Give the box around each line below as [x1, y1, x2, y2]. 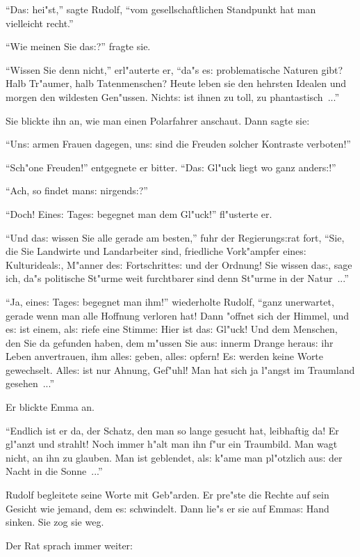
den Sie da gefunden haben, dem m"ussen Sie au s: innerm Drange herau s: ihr [6, 335, 334, 350]
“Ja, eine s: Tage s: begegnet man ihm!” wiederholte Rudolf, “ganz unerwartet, [6, 294, 334, 308]
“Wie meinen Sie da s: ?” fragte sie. [6, 39, 151, 54]
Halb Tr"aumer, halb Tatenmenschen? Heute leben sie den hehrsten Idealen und [6, 76, 347, 91]
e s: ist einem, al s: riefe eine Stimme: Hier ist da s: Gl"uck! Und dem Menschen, [6, 322, 338, 336]
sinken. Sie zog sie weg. [6, 515, 104, 529]
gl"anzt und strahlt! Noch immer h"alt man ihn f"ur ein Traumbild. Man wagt [6, 437, 338, 451]
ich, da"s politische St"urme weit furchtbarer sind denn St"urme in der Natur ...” [6, 271, 349, 285]
